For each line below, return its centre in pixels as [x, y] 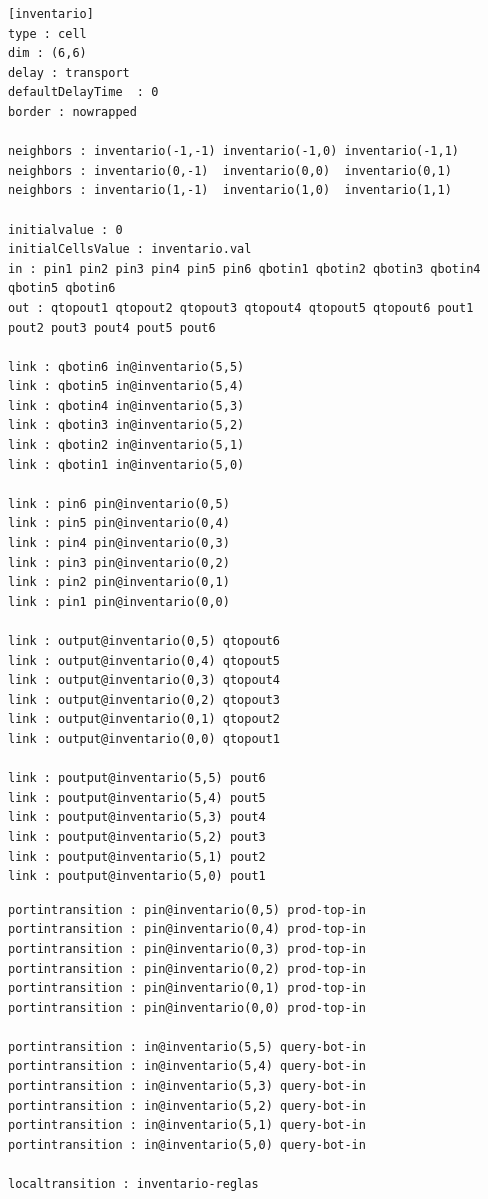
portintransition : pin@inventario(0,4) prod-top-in [187, 929]
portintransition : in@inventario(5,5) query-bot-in [187, 1046]
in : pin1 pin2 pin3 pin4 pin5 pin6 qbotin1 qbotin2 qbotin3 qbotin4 [244, 268]
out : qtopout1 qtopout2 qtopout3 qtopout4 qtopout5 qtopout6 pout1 [241, 307]
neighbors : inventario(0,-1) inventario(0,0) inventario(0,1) [230, 170]
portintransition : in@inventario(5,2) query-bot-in [187, 1105]
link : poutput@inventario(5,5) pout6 [137, 778]
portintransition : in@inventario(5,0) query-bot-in [187, 1144]
